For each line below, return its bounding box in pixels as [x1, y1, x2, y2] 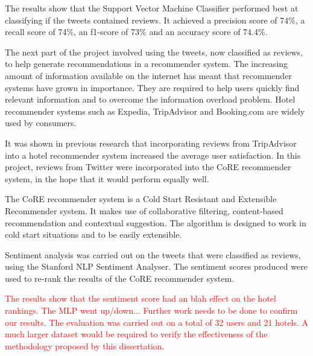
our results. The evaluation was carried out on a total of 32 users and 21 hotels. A [5, 316, 309, 328]
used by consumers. [5, 116, 77, 129]
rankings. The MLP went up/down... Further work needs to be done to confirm [5, 304, 298, 317]
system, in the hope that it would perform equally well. [5, 172, 209, 185]
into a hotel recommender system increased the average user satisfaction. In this [5, 148, 301, 161]
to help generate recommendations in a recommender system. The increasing [5, 57, 288, 70]
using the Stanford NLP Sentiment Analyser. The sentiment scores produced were [5, 260, 308, 273]
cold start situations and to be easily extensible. [5, 228, 182, 241]
